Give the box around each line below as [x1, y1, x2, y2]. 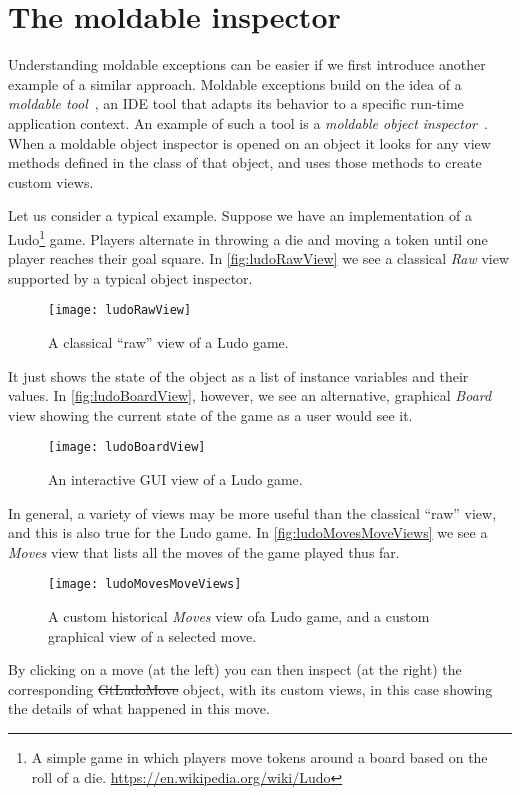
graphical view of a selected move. [48, 625, 257, 646]
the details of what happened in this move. [8, 698, 270, 719]
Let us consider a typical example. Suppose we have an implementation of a [8, 205, 472, 226]
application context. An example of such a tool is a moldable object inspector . [8, 112, 488, 133]
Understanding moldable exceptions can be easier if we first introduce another [8, 54, 486, 75]
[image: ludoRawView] [48, 303, 192, 318]
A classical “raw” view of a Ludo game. [48, 331, 289, 352]
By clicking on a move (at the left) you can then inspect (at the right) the [8, 659, 462, 680]
